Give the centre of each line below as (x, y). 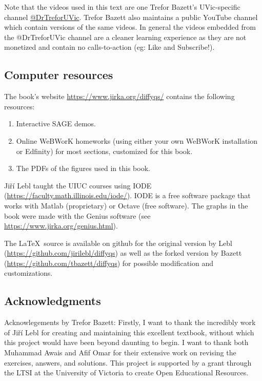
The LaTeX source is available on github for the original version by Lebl (118, 243)
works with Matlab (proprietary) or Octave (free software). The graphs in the (126, 205)
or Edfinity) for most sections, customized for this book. (104, 151)
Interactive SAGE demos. (56, 123)
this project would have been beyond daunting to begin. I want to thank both (126, 342)
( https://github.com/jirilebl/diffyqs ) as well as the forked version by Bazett (123, 253)
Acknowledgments (53, 301)
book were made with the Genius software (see (77, 215)
